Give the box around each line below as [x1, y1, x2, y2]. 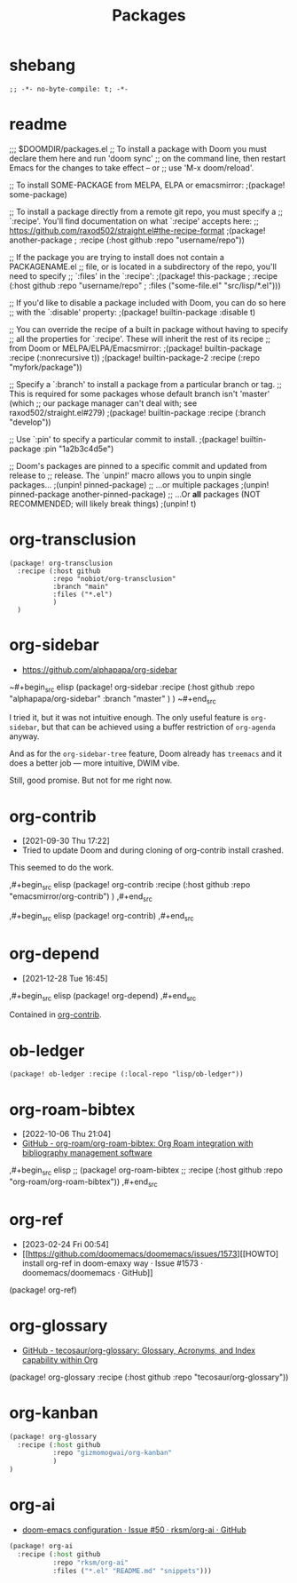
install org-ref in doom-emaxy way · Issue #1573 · [21, 1258, 204, 1269]
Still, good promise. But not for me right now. [9, 775, 173, 786]
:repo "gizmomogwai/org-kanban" [52, 1449, 173, 1458]
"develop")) [9, 417, 51, 427]
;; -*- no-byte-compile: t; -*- [9, 84, 129, 93]
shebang [9, 55, 76, 76]
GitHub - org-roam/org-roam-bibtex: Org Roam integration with [21, 1138, 254, 1149]
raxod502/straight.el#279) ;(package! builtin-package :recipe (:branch [9, 407, 266, 418]
